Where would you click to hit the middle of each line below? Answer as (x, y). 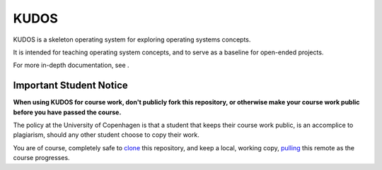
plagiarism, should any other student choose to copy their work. (106, 135)
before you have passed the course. (67, 112)
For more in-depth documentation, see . (71, 65)
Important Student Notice (70, 86)
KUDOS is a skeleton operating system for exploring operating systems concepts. (132, 40)
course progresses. (41, 158)
